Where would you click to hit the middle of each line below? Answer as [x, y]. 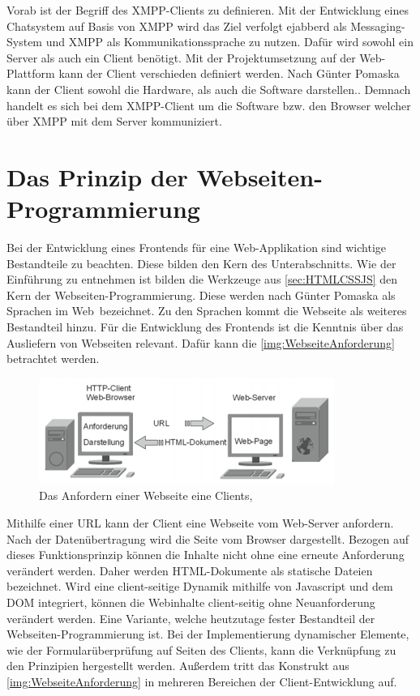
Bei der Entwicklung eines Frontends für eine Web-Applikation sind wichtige [197, 248]
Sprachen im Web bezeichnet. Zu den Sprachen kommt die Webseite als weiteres [207, 311]
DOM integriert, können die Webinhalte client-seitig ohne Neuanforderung [191, 602]
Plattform [31, 73]
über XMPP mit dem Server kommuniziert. [114, 121]
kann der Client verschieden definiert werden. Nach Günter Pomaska [229, 73]
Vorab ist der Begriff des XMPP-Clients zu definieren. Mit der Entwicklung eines [208, 10]
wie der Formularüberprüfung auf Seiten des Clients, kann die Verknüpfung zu [201, 649]
